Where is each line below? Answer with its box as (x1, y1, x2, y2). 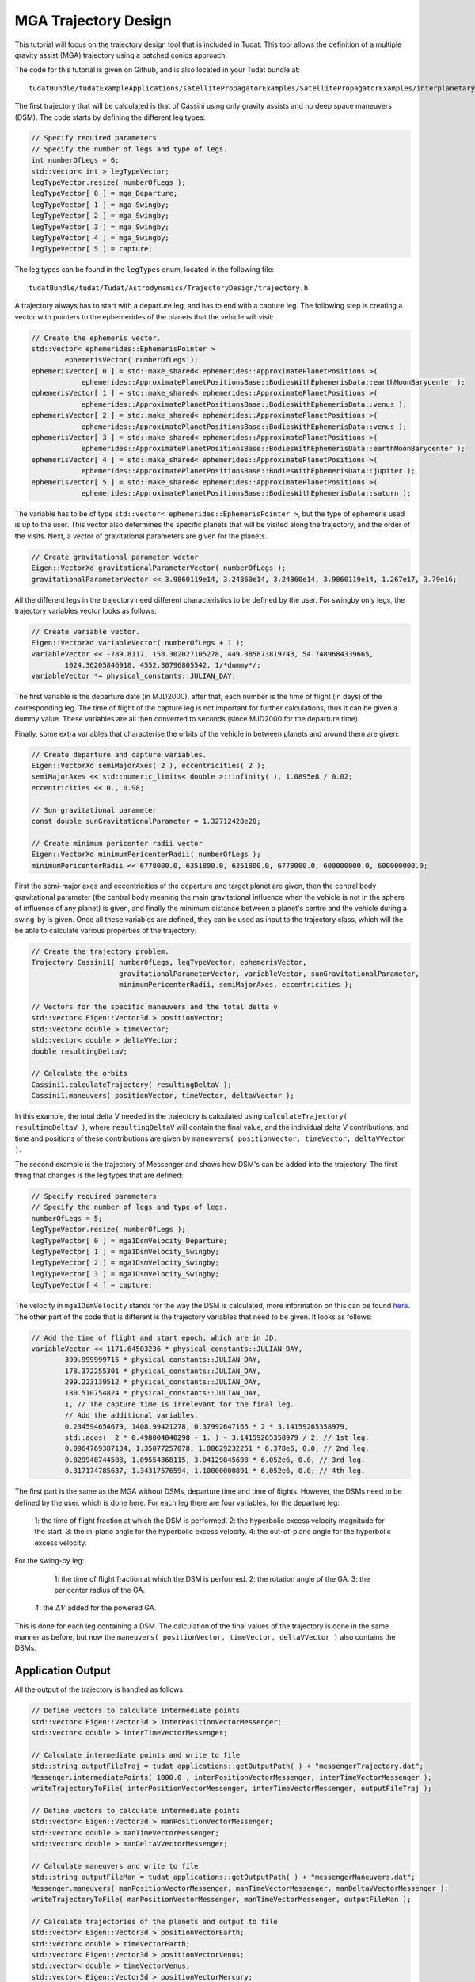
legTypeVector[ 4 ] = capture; (31, 1280, 154, 1290)
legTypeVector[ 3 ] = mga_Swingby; (31, 222, 169, 231)
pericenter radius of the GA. (54, 1585, 146, 1594)
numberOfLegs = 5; (31, 1214, 103, 1222)
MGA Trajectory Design (14, 12, 172, 29)
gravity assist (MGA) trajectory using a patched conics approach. (14, 50, 228, 59)
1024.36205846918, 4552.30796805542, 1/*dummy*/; (64, 660, 261, 670)
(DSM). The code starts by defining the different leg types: (14, 112, 206, 122)
